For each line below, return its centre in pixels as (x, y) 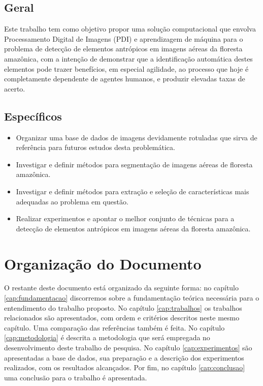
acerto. (15, 88)
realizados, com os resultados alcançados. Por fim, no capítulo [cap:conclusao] (125, 367)
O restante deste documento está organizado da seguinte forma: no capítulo (122, 288)
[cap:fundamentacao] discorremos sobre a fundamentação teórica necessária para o (132, 298)
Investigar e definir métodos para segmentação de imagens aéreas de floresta (134, 164)
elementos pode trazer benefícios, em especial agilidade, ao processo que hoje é (126, 68)
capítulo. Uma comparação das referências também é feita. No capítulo (114, 327)
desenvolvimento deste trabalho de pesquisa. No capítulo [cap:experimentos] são (128, 347)
